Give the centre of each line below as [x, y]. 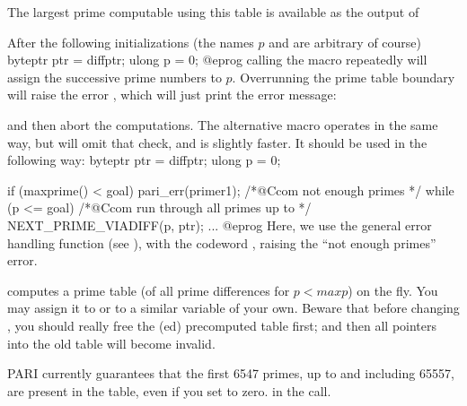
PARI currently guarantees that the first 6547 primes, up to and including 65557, [231, 373]
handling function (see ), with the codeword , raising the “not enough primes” [222, 242]
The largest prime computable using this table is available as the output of [213, 12]
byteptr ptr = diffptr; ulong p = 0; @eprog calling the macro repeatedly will [217, 60]
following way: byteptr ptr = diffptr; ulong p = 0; [144, 160]
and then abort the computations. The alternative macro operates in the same [223, 124]
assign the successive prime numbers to [115, 77]
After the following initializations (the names [131, 42]
